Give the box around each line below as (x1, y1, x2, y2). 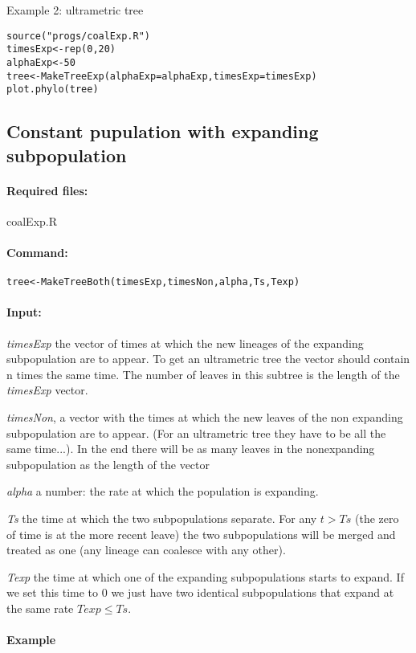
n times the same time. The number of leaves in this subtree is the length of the (6, 365, 400, 382)
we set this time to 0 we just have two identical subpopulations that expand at (6, 584, 394, 601)
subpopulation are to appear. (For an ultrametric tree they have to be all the (6, 424, 386, 441)
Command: (6, 244, 68, 261)
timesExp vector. (6, 382, 88, 398)
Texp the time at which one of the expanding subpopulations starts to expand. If (6, 568, 404, 585)
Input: (6, 304, 42, 320)
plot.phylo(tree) (6, 84, 99, 96)
